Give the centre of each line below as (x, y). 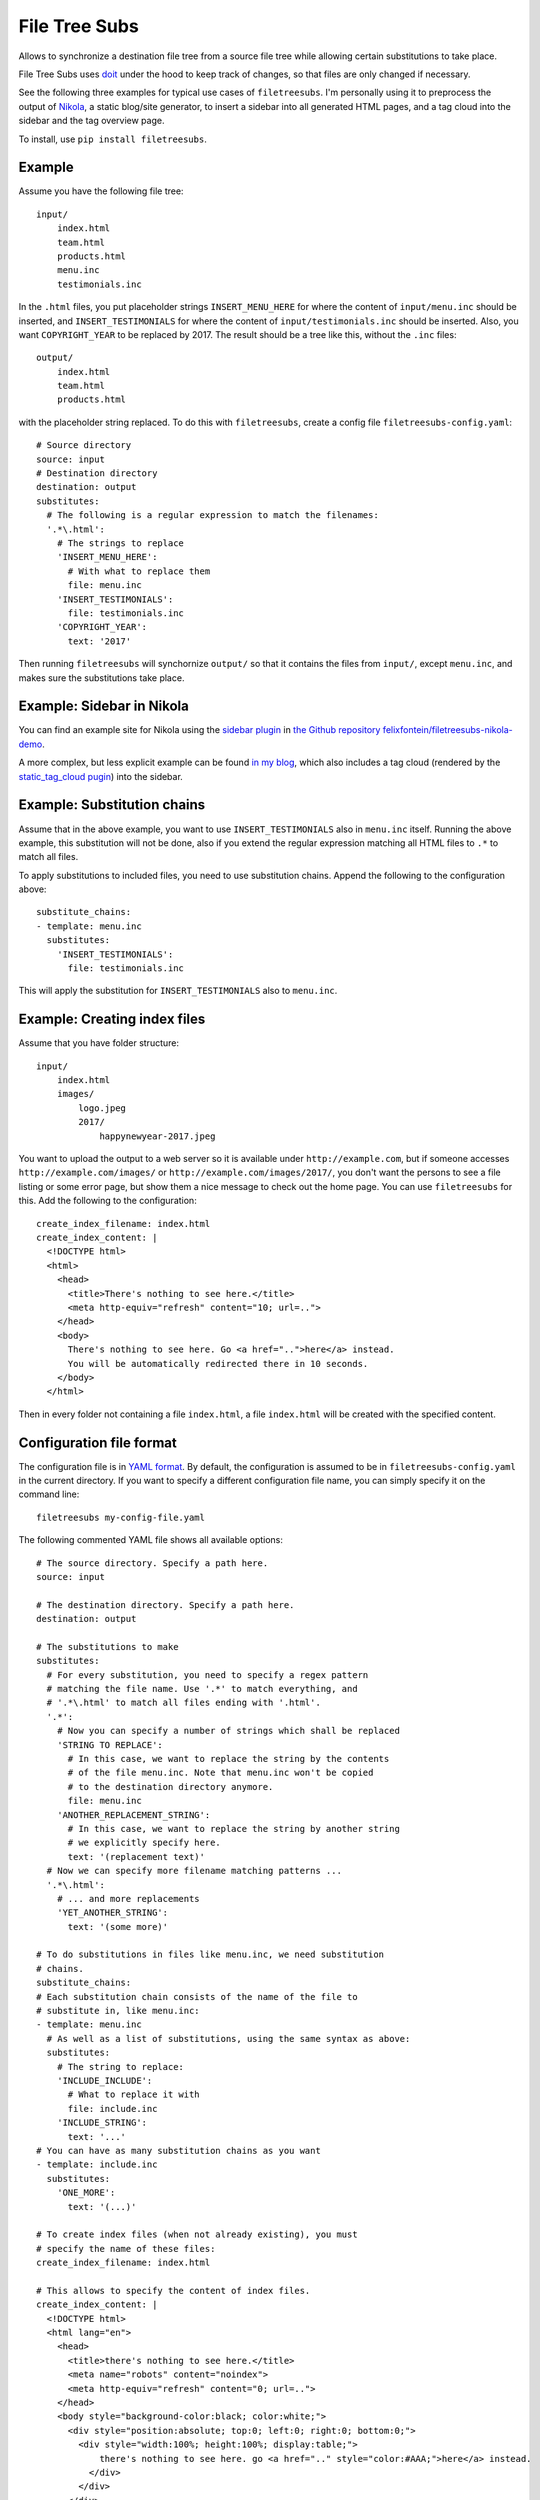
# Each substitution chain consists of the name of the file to (197, 1996)
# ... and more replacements (128, 1898)
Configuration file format (97, 1442)
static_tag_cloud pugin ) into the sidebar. (101, 776)
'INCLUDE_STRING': (102, 2123)
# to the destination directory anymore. (170, 1786)
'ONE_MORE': (86, 2193)
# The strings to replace (120, 543)
